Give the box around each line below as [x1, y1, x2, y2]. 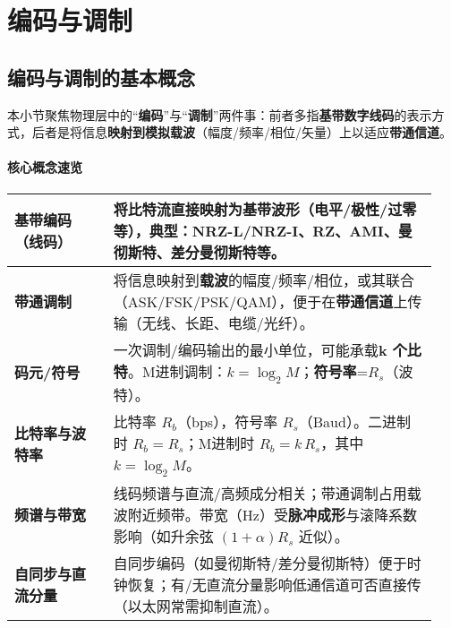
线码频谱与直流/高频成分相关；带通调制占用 [113, 482, 407, 503]
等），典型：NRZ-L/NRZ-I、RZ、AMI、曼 [113, 219, 413, 241]
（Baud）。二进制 [298, 410, 411, 432]
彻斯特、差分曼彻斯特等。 [113, 241, 285, 262]
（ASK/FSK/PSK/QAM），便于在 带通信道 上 [113, 290, 408, 312]
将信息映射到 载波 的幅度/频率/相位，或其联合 [113, 269, 414, 290]
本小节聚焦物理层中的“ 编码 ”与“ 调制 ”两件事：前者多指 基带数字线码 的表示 [7, 105, 432, 124]
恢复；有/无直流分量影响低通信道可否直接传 [127, 573, 421, 595]
